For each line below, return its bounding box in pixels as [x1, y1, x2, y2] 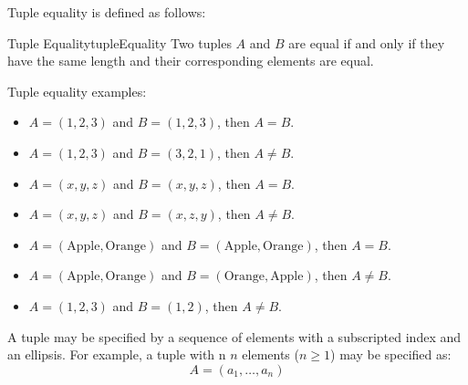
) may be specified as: [330, 345, 452, 364]
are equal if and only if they [288, 33, 445, 52]
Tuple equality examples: [7, 81, 147, 100]
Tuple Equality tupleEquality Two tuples [7, 33, 232, 52]
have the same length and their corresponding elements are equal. [7, 51, 374, 70]
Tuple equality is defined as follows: [7, 3, 206, 21]
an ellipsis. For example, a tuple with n [7, 345, 226, 364]
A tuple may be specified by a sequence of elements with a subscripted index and [7, 327, 461, 346]
